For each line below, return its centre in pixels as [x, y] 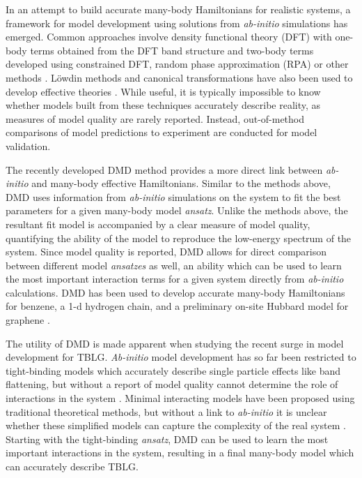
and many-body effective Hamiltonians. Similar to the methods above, [181, 183]
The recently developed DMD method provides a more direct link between [164, 169]
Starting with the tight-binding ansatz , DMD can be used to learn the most [167, 439]
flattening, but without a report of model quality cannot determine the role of [172, 384]
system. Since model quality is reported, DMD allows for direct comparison [166, 252]
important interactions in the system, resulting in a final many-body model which [180, 453]
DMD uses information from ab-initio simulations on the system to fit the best [173, 196]
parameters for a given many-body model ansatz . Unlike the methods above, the [177, 210]
